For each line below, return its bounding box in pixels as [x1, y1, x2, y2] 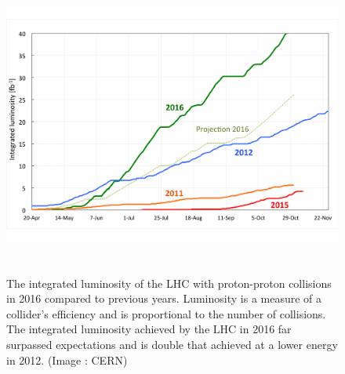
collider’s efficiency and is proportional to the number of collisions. [6, 305, 326, 321]
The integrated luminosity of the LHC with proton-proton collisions [6, 274, 332, 291]
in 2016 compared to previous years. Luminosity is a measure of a [6, 290, 322, 307]
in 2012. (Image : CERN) [6, 351, 128, 368]
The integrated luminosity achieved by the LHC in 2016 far [6, 321, 292, 337]
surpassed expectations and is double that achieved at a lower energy [6, 336, 338, 352]
